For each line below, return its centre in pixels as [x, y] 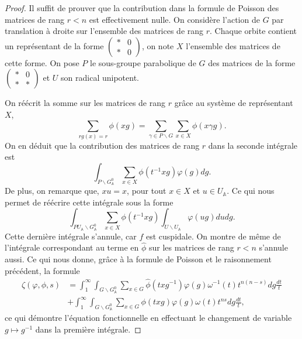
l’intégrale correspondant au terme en [72, 247]
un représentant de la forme [54, 45]
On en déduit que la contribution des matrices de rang [102, 145]
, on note [158, 45]
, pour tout [147, 191]
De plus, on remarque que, [52, 191]
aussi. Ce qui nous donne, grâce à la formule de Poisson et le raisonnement [138, 259]
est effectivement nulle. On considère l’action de [174, 19]
